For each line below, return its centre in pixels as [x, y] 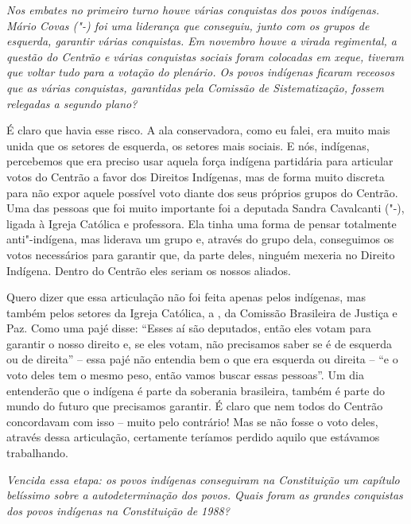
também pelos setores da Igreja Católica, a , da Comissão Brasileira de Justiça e [202, 312]
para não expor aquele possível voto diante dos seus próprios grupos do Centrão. [202, 192]
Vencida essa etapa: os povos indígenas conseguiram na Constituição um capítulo [203, 479]
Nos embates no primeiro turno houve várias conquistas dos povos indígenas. [193, 10]
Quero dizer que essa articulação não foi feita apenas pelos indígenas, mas [186, 297]
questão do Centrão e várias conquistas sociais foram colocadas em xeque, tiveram [205, 56]
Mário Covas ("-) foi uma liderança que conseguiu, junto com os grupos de [188, 25]
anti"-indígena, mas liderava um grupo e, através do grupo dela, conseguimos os [200, 239]
